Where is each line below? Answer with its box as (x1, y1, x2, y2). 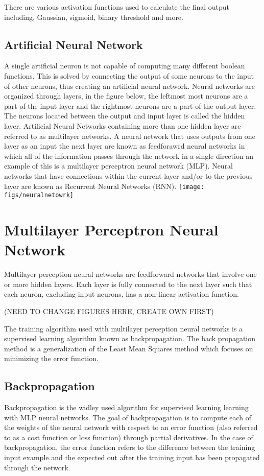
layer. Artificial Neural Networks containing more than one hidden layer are (4, 120, 241, 131)
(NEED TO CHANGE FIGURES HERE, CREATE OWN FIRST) (4, 305, 214, 316)
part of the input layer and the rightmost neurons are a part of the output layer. (4, 100, 256, 111)
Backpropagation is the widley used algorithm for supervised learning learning (4, 402, 249, 413)
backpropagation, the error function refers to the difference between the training (4, 442, 255, 453)
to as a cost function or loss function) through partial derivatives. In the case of (4, 432, 253, 442)
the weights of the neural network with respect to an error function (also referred (4, 422, 258, 433)
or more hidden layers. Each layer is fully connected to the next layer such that (4, 278, 252, 289)
